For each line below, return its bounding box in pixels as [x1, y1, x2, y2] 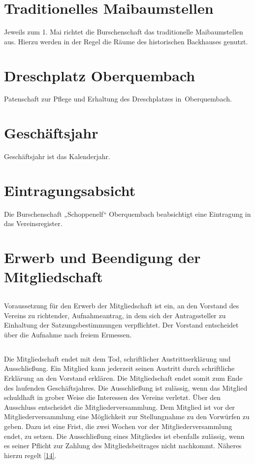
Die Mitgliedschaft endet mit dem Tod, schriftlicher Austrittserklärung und [4, 353, 231, 364]
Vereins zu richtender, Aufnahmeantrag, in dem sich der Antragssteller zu [4, 310, 226, 320]
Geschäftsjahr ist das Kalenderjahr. [4, 151, 110, 162]
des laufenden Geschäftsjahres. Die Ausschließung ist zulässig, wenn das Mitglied [4, 382, 248, 393]
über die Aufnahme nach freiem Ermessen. [4, 329, 132, 339]
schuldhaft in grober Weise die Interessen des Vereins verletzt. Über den [4, 392, 221, 402]
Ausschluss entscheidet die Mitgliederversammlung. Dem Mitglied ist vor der [4, 401, 235, 412]
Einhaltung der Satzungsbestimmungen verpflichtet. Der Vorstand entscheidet [4, 320, 239, 330]
